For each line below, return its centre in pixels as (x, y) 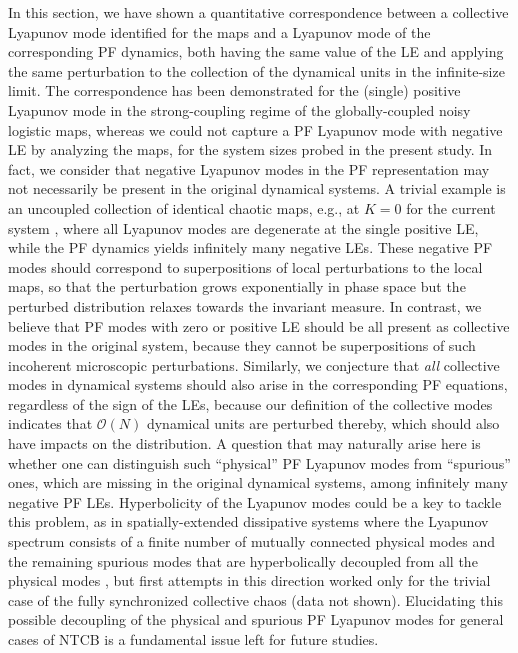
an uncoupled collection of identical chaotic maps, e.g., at (184, 207)
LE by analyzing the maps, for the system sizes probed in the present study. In (250, 149)
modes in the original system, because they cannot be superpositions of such (242, 345)
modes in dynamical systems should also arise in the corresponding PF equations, (258, 384)
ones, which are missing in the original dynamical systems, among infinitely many (258, 482)
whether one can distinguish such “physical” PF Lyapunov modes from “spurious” (259, 462)
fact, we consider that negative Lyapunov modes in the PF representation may (249, 168)
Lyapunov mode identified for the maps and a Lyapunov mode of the (219, 31)
